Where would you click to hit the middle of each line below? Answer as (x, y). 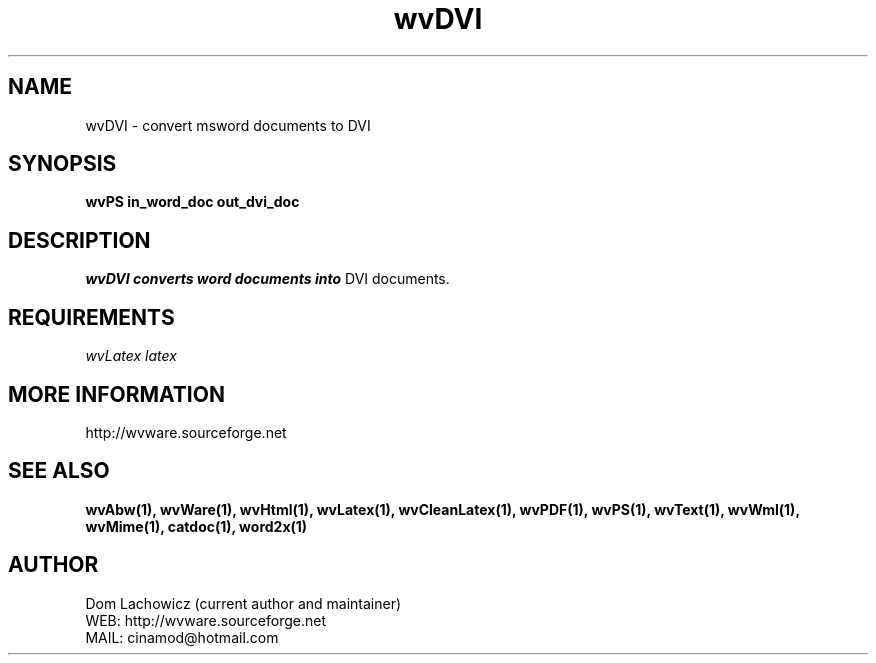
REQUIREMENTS (91, 317)
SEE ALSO (59, 471)
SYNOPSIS (62, 164)
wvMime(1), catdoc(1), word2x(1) (196, 526)
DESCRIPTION (79, 240)
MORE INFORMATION (116, 394)
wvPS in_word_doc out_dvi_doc (192, 202)
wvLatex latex (131, 356)
